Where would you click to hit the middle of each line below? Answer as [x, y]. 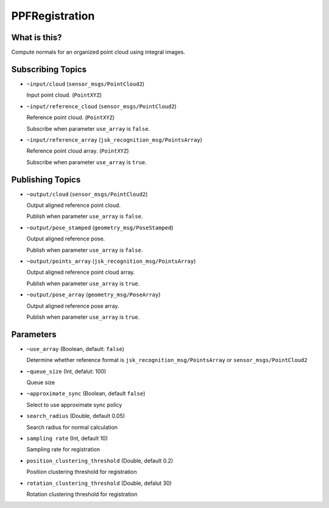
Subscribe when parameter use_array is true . [87, 162]
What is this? [37, 37]
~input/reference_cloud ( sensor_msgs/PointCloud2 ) [101, 106]
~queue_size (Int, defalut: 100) [66, 371]
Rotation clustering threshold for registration [82, 494]
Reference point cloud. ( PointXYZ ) [71, 117]
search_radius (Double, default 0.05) [76, 416]
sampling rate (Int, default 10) [67, 438]
